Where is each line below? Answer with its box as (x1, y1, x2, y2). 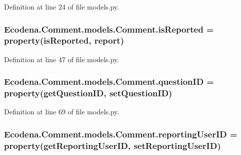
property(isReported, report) (4, 34, 124, 47)
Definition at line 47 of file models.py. (4, 54, 119, 64)
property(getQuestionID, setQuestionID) (4, 87, 172, 99)
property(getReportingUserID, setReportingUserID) (4, 139, 221, 151)
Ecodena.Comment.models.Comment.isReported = (4, 23, 214, 35)
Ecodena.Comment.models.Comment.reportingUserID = (4, 127, 237, 140)
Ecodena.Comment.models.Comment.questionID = (4, 75, 214, 88)
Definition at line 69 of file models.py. (4, 106, 119, 117)
